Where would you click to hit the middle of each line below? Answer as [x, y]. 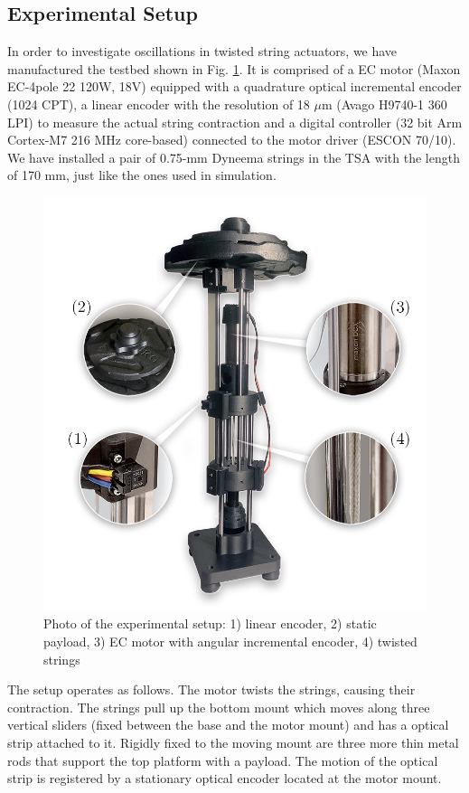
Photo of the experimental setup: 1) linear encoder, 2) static [210, 623]
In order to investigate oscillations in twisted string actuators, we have [202, 51]
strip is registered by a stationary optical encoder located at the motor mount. [225, 778]
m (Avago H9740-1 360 [384, 104]
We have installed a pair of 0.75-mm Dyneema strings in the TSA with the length [234, 157]
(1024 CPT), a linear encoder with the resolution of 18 [159, 104]
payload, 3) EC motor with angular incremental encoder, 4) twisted [230, 641]
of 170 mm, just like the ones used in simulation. [142, 175]
